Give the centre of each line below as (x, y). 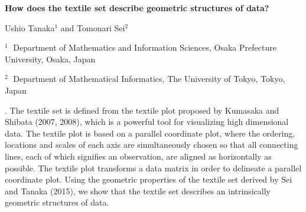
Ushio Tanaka (30, 27)
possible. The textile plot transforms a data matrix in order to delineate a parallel (153, 168)
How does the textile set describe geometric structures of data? (137, 8)
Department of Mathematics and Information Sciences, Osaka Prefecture (145, 47)
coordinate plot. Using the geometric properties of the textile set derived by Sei (149, 179)
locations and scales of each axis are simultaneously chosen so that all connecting (152, 145)
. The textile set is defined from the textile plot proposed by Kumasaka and (142, 110)
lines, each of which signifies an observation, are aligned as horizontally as (138, 156)
